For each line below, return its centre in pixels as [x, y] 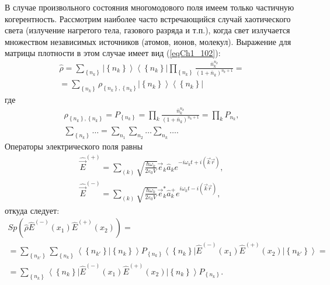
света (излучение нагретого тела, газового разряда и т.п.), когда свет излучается [147, 30]
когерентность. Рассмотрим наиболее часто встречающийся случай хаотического [148, 18]
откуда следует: [32, 210]
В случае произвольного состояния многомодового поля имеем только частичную [150, 7]
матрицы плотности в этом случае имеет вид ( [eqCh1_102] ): [113, 53]
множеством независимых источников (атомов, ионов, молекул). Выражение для [148, 41]
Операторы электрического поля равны [74, 146]
